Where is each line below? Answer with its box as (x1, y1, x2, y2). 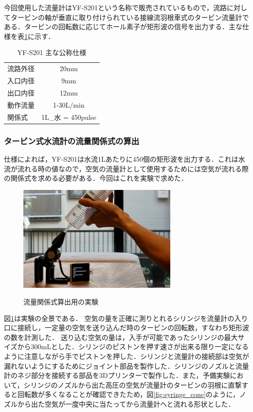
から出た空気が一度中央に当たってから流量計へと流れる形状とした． (17, 398, 235, 409)
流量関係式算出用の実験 (23, 296, 98, 306)
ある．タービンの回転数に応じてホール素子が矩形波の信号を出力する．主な (4, 21, 242, 32)
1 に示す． (24, 31, 55, 41)
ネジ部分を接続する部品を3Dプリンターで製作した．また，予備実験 (17, 370, 230, 380)
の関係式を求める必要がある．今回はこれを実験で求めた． (4, 173, 188, 183)
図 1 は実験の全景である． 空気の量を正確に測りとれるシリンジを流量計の (4, 313, 235, 323)
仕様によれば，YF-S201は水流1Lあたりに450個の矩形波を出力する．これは (4, 153, 238, 164)
